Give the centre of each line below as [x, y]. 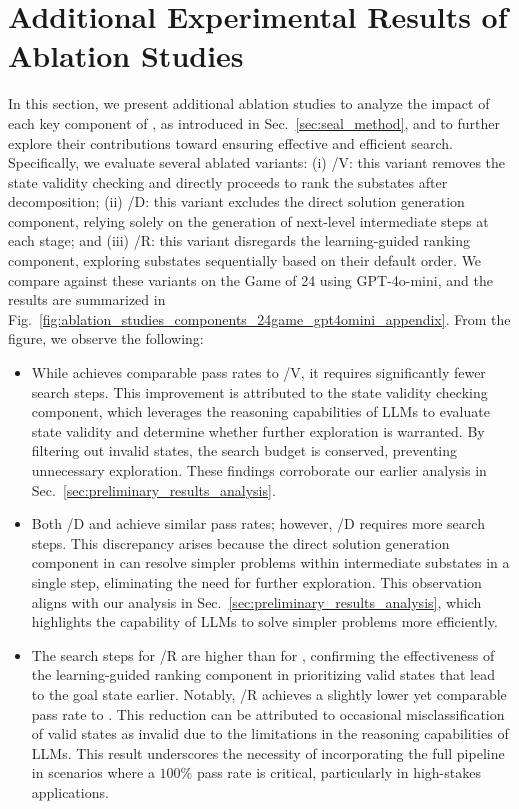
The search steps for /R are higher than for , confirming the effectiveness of [263, 654]
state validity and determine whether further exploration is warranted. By [258, 430]
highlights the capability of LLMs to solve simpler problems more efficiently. [264, 621]
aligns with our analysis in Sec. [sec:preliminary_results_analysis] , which [256, 601]
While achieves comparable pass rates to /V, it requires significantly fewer [258, 372]
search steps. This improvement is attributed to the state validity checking [259, 391]
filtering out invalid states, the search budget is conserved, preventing [244, 450]
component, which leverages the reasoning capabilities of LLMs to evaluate [260, 411]
